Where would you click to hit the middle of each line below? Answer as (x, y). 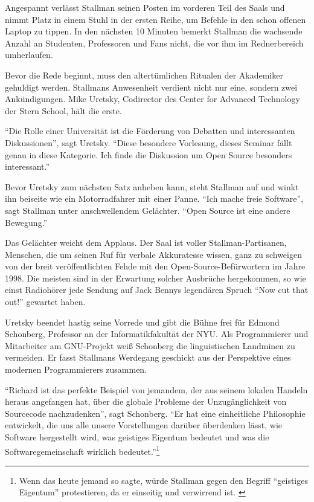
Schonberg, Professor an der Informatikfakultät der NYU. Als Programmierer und (157, 334)
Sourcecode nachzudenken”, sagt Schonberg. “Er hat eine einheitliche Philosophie (155, 413)
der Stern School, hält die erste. (63, 110)
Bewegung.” (26, 222)
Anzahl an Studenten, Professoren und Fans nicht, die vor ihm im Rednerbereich (154, 43)
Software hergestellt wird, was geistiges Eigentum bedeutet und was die (137, 437)
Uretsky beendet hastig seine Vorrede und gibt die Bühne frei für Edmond (142, 322)
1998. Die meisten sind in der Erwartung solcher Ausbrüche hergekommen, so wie (155, 278)
